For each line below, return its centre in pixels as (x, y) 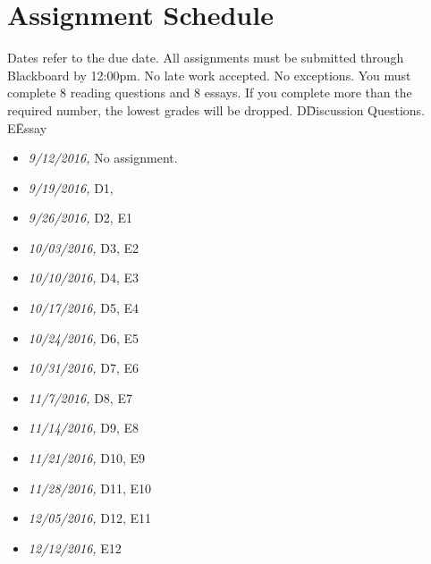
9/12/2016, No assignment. (103, 158)
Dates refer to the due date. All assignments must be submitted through (206, 58)
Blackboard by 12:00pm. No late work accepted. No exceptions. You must (209, 75)
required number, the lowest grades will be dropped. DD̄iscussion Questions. (216, 109)
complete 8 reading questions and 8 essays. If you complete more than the (210, 93)
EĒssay (27, 127)
